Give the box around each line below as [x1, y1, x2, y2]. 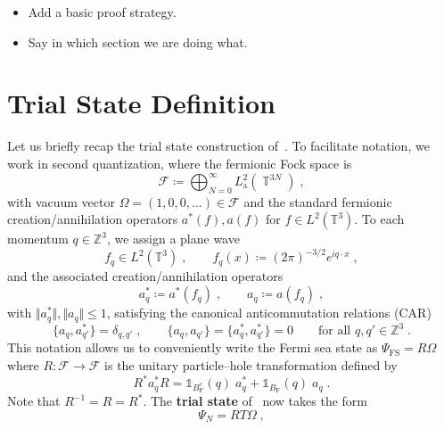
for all [318, 325, 351, 338]
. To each [354, 210, 405, 228]
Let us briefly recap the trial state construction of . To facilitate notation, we [7, 136, 430, 155]
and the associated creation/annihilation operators [7, 267, 284, 285]
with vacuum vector [7, 192, 115, 210]
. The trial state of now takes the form [143, 392, 367, 410]
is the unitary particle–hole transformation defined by [104, 356, 398, 375]
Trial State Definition [7, 85, 275, 121]
